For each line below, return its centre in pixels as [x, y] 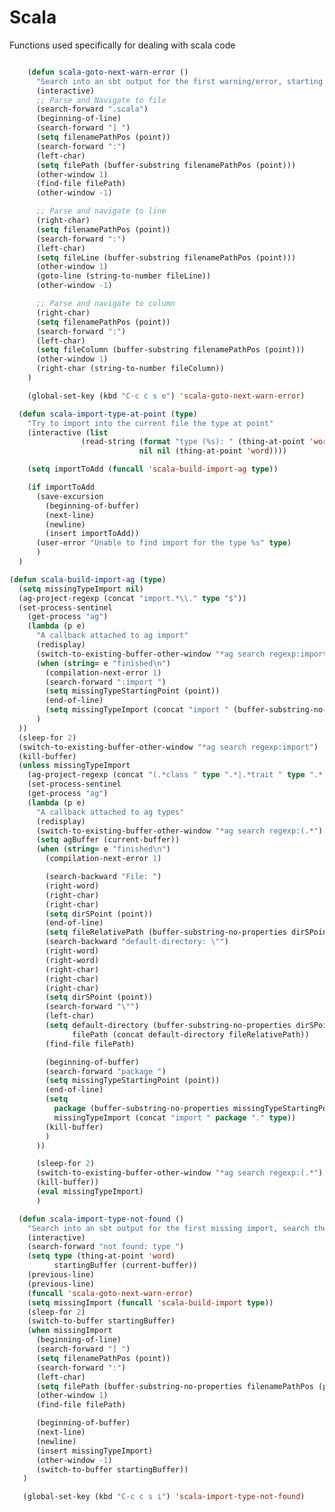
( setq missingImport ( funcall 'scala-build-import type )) [150, 1302]
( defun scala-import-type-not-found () [101, 1219]
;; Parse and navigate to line [101, 211]
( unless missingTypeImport [74, 766]
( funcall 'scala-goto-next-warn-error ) [110, 1293]
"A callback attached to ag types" [110, 812]
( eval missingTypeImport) [89, 1192]
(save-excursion [69, 496]
